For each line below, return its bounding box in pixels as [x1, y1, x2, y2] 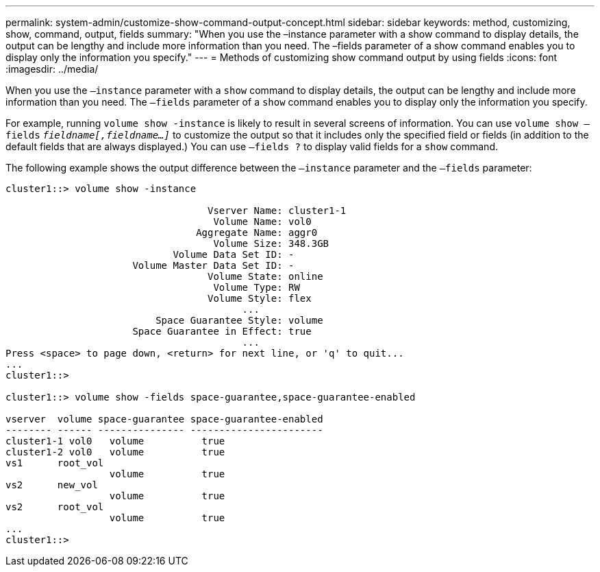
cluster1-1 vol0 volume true [5, 436, 225, 446]
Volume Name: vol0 [213, 216, 312, 227]
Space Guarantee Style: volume [155, 315, 323, 326]
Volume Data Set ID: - [173, 249, 295, 260]
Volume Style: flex [208, 293, 312, 304]
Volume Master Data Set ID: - [132, 260, 295, 271]
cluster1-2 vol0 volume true [5, 446, 225, 457]
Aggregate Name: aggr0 [196, 227, 318, 238]
